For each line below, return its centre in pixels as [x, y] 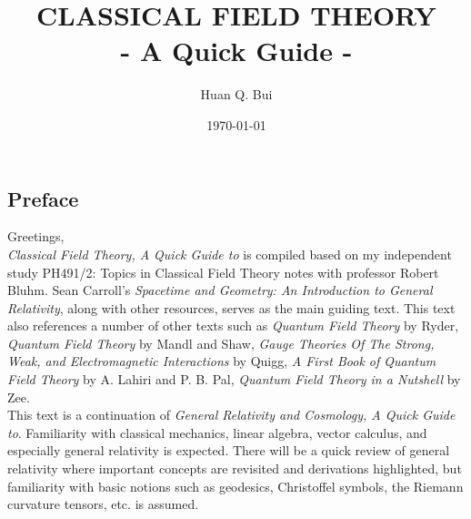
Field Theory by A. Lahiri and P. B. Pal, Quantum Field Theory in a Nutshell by [234, 379]
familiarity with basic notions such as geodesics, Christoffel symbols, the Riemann [235, 486]
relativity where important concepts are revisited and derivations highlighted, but [235, 468]
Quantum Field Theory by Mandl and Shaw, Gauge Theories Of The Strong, [221, 343]
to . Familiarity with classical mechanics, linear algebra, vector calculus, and [217, 432]
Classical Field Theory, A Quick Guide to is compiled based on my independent [230, 254]
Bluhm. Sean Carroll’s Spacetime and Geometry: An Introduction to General [220, 290]
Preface [43, 198]
